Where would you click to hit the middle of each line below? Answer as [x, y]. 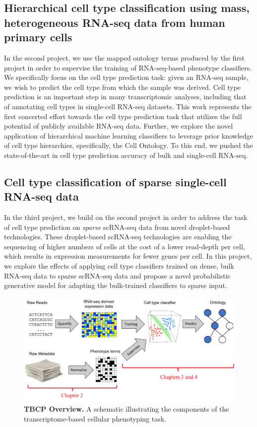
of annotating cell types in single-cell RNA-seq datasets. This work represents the [128, 106]
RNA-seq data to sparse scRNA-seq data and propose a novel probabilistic [117, 275]
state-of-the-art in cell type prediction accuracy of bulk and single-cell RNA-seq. [126, 155]
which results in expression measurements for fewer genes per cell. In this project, [128, 256]
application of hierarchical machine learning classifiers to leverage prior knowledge [128, 135]
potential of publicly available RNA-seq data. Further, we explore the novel [119, 126]
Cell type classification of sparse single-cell [115, 181]
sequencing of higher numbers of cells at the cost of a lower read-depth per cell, [125, 246]
